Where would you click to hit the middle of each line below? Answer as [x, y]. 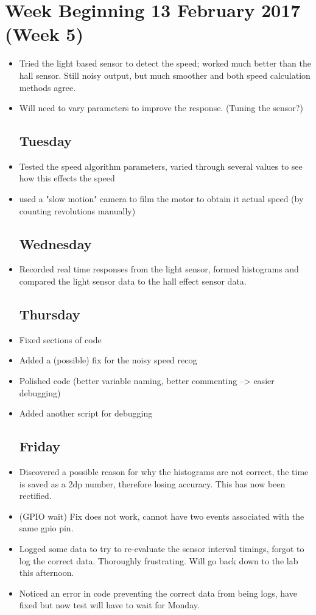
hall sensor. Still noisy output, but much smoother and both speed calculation [165, 75]
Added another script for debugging [86, 413]
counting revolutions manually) [77, 210]
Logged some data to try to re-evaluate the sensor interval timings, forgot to [162, 548]
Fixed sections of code [60, 339]
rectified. [35, 496]
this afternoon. [47, 573]
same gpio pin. [46, 528]
